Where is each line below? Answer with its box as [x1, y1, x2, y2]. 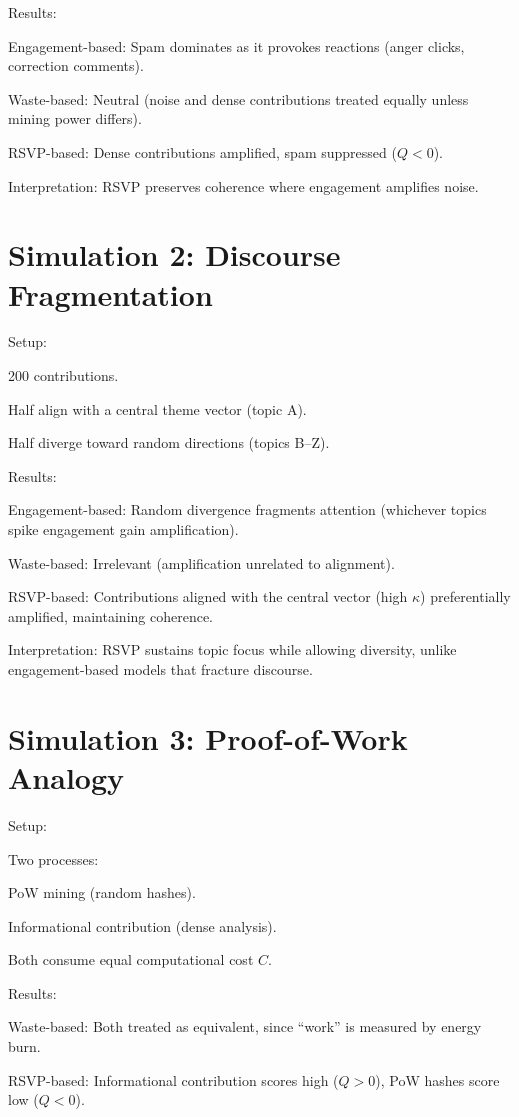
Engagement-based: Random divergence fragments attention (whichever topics [8, 499, 487, 520]
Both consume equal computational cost [8, 949, 254, 970]
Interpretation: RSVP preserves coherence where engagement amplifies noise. [8, 175, 479, 196]
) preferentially [420, 586, 511, 607]
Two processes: [8, 848, 99, 869]
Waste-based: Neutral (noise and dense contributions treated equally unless [8, 88, 469, 109]
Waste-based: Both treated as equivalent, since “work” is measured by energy [8, 1016, 482, 1037]
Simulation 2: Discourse [8, 234, 341, 275]
